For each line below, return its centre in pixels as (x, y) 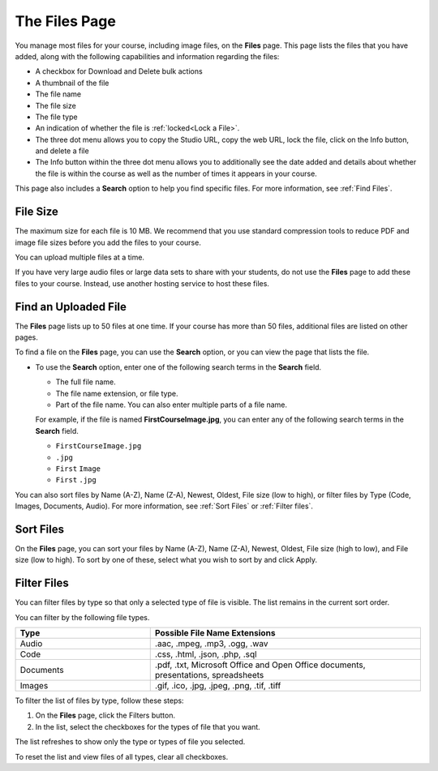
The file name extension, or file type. (117, 393)
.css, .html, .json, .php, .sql (206, 654)
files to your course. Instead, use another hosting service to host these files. (142, 283)
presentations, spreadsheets (209, 675)
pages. (26, 337)
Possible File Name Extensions (215, 633)
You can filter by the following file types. (82, 617)
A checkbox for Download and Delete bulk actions (119, 71)
